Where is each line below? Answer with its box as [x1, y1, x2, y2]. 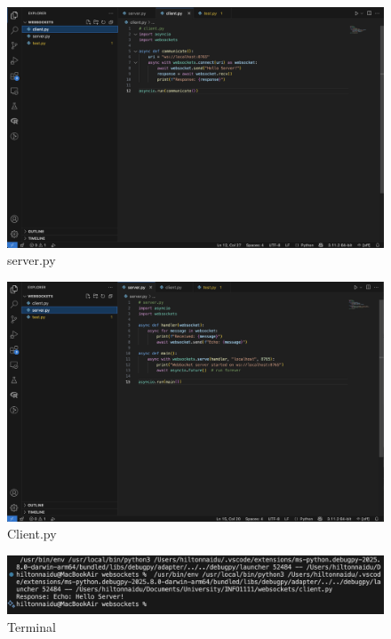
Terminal [7, 617, 56, 635]
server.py [7, 251, 56, 269]
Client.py [7, 524, 57, 543]
